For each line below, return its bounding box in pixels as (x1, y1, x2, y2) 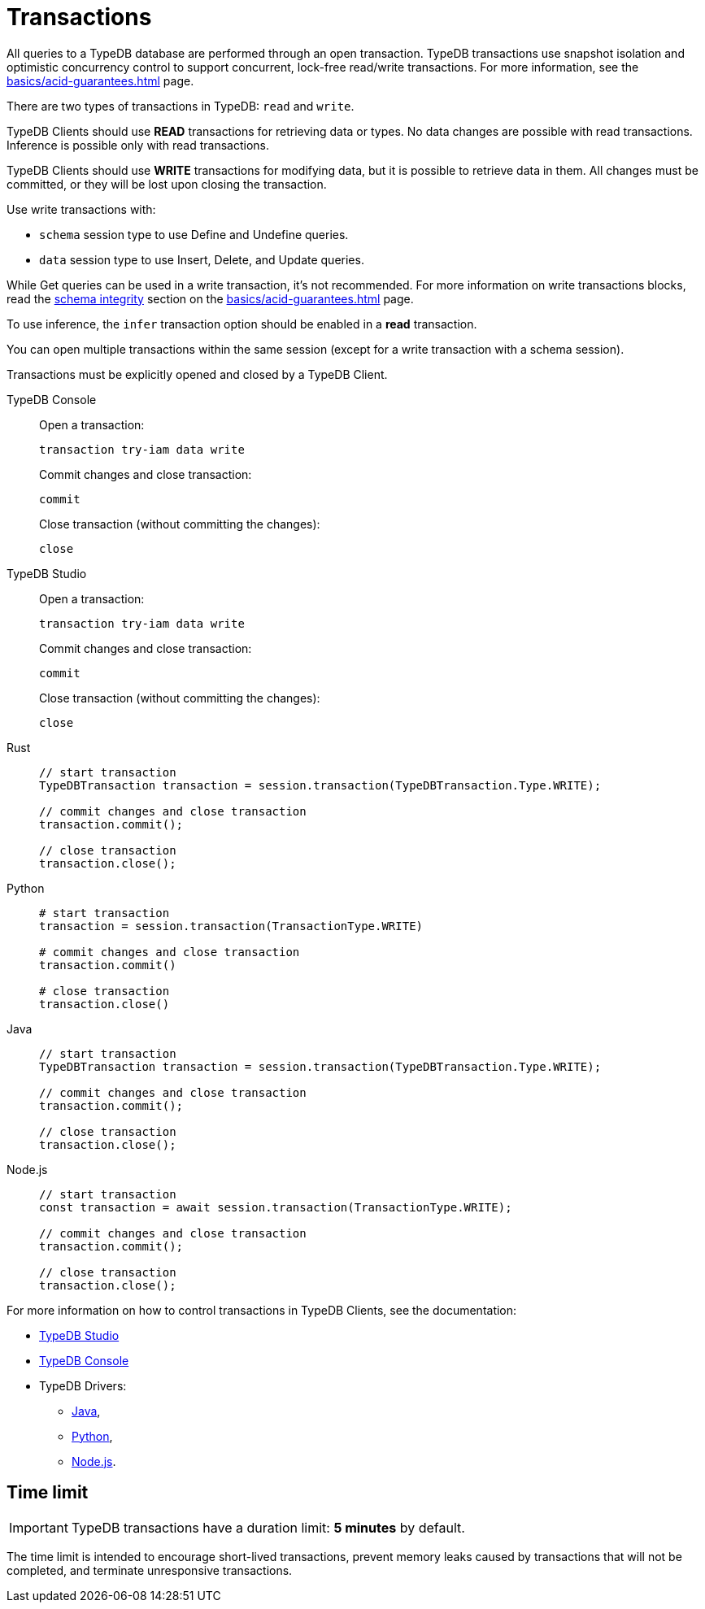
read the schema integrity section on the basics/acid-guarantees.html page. (7, 291, 414, 306)
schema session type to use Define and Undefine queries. (39, 227, 349, 241)
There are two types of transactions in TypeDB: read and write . (7, 98, 355, 113)
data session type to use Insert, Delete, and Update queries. (39, 252, 364, 267)
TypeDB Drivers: (39, 1378, 127, 1393)
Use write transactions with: (7, 202, 156, 216)
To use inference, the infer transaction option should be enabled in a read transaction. (7, 316, 477, 331)
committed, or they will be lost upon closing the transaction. (7, 176, 327, 191)
